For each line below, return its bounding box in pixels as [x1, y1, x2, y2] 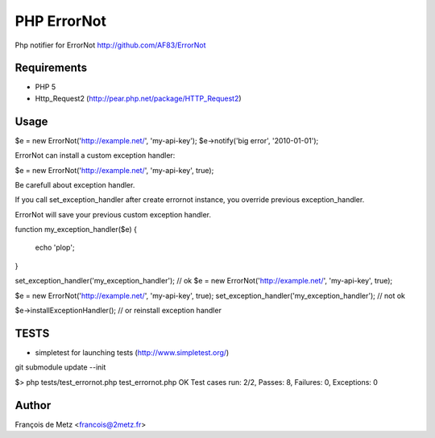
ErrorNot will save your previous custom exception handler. [14, 209, 211, 219]
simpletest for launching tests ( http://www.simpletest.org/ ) [35, 347, 230, 357]
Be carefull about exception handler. [14, 180, 135, 189]
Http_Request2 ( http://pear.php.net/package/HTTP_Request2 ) [35, 93, 242, 103]
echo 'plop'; [35, 242, 76, 253]
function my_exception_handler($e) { [14, 225, 137, 234]
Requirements [14, 61, 88, 75]
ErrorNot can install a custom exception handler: [14, 151, 176, 160]
